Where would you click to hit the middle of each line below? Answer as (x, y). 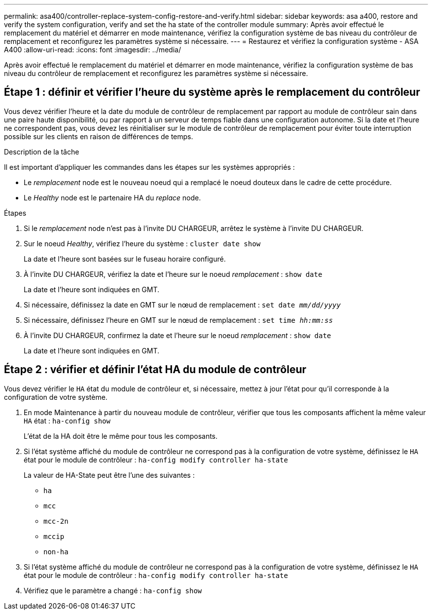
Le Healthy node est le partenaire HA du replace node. (112, 197)
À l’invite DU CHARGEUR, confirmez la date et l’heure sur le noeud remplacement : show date (178, 335)
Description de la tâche (42, 152)
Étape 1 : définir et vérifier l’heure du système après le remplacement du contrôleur (212, 92)
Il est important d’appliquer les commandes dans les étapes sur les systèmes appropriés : (149, 167)
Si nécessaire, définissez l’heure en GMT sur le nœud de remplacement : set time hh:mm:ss (178, 320)
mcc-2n (56, 521)
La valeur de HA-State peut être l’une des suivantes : (109, 475)
